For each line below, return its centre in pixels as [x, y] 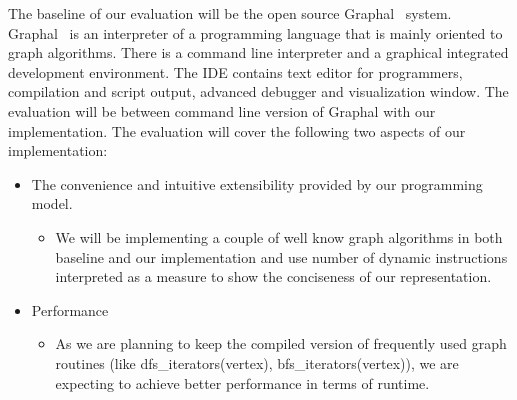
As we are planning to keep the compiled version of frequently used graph [281, 343]
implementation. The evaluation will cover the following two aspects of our [237, 130]
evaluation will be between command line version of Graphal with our [222, 110]
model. [52, 203]
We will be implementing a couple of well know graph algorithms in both [279, 236]
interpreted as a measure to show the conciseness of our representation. [273, 276]
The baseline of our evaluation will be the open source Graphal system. [230, 13]
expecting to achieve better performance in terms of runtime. [242, 382]
